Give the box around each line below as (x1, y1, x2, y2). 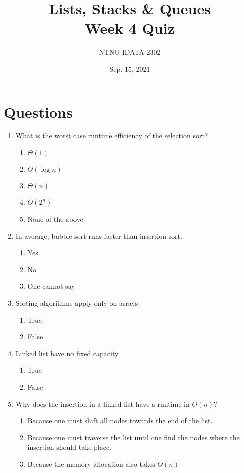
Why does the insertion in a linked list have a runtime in (15, 398, 190, 409)
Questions (4, 101, 73, 122)
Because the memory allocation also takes (27, 458, 155, 469)
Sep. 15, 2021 (109, 63, 150, 74)
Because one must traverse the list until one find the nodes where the (27, 432, 240, 442)
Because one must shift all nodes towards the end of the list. (27, 415, 213, 426)
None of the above (27, 214, 83, 224)
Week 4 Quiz (85, 18, 175, 38)
